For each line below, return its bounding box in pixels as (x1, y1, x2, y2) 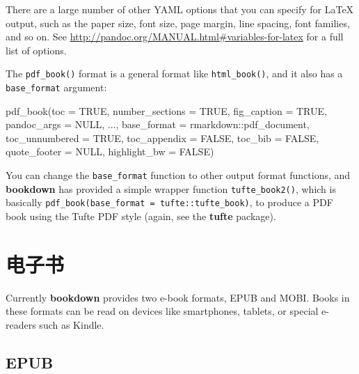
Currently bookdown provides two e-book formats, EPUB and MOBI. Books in (6, 290, 350, 304)
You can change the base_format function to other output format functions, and (6, 168, 351, 182)
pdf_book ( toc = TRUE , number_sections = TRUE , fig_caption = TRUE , (6, 103, 327, 118)
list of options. (6, 42, 67, 57)
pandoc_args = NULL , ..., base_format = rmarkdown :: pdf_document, (6, 117, 310, 132)
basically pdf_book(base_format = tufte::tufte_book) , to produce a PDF (6, 195, 333, 210)
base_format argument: (6, 80, 107, 95)
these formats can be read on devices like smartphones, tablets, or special (6, 304, 319, 318)
